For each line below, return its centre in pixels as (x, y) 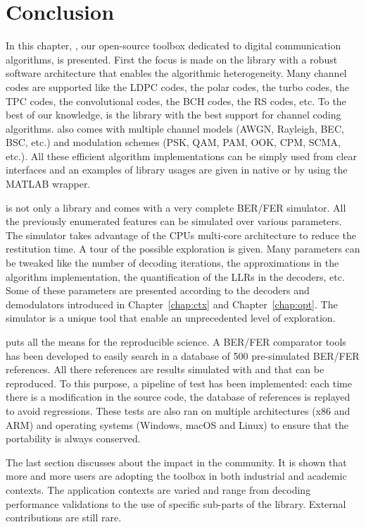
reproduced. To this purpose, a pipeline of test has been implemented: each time (179, 383)
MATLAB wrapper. (48, 184)
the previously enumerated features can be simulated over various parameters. (174, 221)
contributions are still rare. (64, 517)
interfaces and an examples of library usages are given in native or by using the (177, 170)
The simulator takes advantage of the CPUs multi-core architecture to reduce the (181, 235)
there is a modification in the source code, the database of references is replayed (178, 397)
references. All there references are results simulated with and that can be (165, 369)
